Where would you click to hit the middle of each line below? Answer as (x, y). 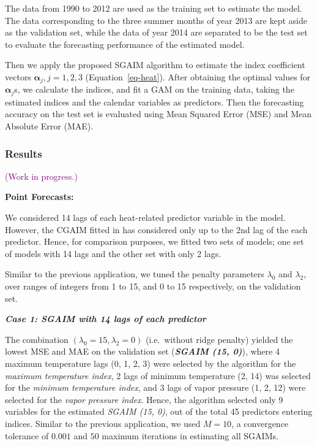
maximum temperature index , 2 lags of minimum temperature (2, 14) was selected (158, 375)
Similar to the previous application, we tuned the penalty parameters (135, 274)
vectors (18, 76)
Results (24, 153)
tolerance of (27, 435)
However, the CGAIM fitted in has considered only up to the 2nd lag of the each (156, 229)
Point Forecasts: (39, 197)
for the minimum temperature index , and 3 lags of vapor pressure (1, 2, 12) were (155, 387)
